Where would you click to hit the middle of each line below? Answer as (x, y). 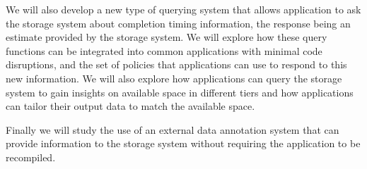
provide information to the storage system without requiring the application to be (183, 143)
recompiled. (31, 157)
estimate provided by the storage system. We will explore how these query (167, 37)
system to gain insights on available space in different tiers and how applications (180, 92)
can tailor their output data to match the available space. (130, 106)
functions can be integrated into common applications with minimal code (164, 50)
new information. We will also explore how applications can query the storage (174, 78)
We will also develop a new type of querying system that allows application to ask (183, 9)
